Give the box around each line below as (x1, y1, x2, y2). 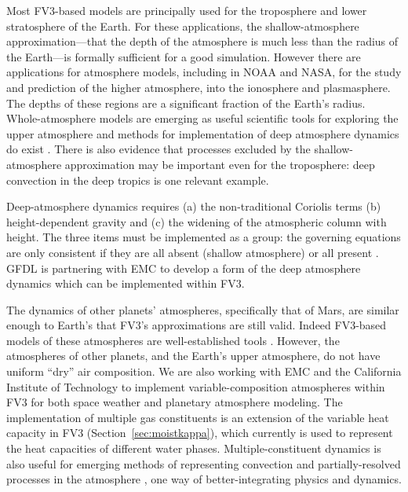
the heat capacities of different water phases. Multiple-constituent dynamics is (6, 440, 381, 457)
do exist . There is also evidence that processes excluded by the (6, 141, 311, 157)
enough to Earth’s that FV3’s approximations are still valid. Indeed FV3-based (6, 317, 387, 333)
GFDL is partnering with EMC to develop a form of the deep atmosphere (6, 259, 361, 276)
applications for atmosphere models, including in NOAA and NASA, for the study (6, 64, 402, 80)
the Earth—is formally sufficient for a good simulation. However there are (6, 48, 361, 64)
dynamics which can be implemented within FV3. (6, 275, 245, 292)
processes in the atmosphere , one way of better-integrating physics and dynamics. (6, 471, 402, 487)
